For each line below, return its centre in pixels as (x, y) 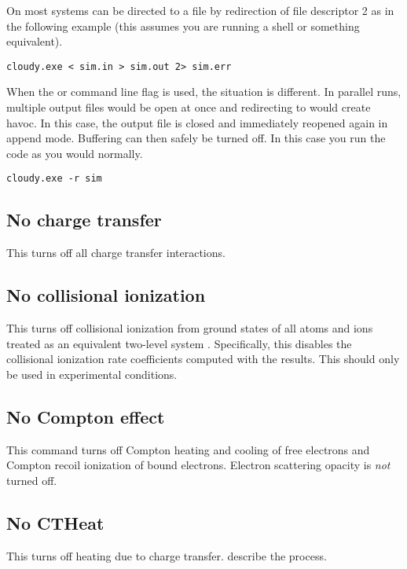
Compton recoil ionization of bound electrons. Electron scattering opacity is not (198, 465)
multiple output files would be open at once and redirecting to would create (189, 107)
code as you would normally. (75, 153)
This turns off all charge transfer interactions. (116, 253)
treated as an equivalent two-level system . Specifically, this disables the (179, 343)
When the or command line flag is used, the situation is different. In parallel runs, (204, 92)
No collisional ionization (106, 295)
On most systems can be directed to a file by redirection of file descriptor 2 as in (200, 10)
